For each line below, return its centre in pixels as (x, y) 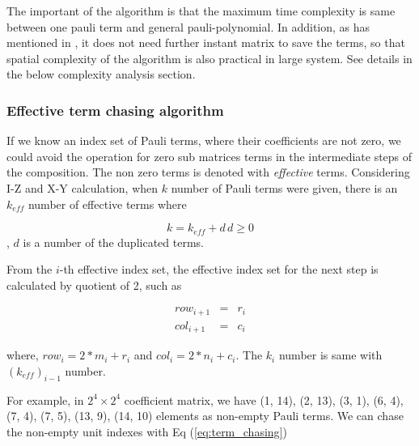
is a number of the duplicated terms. (113, 242)
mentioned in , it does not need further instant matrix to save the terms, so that (206, 42)
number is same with (330, 355)
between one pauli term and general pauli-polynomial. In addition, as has (188, 26)
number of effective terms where (107, 204)
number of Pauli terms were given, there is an (284, 187)
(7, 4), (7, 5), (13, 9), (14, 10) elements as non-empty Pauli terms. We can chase (205, 416)
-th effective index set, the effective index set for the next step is (219, 269)
